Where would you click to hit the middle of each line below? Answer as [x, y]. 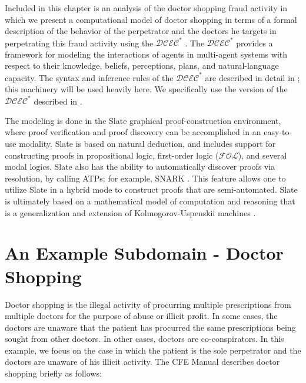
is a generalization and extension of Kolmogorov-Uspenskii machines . [130, 212]
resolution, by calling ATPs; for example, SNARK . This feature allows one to [145, 178]
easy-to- [278, 132]
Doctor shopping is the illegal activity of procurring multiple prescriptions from [148, 304]
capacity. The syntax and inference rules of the [89, 77]
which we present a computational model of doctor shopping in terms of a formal [151, 19]
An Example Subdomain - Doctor [144, 253]
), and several [262, 155]
